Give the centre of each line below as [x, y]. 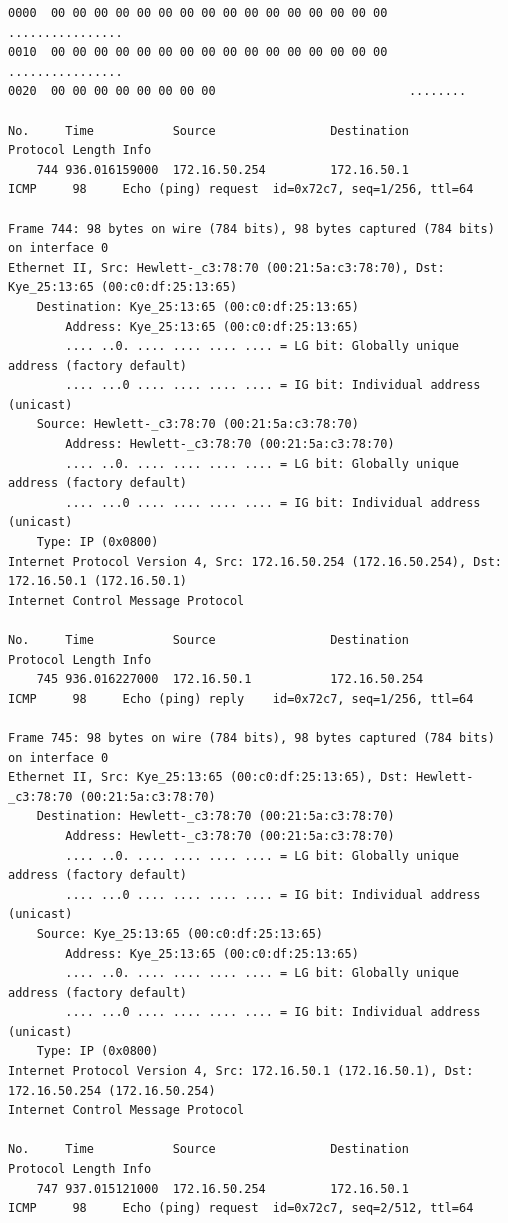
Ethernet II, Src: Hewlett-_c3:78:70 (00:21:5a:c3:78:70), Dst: [226, 267]
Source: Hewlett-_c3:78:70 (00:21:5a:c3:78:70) [197, 424]
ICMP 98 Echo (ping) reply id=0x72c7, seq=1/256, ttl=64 [241, 698]
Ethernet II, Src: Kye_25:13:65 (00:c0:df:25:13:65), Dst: [208, 777]
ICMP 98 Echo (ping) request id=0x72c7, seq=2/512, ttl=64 [241, 1208]
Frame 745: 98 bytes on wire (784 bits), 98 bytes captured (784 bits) [251, 737]
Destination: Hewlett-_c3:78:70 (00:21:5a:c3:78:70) [215, 816]
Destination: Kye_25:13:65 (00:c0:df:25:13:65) [197, 306]
